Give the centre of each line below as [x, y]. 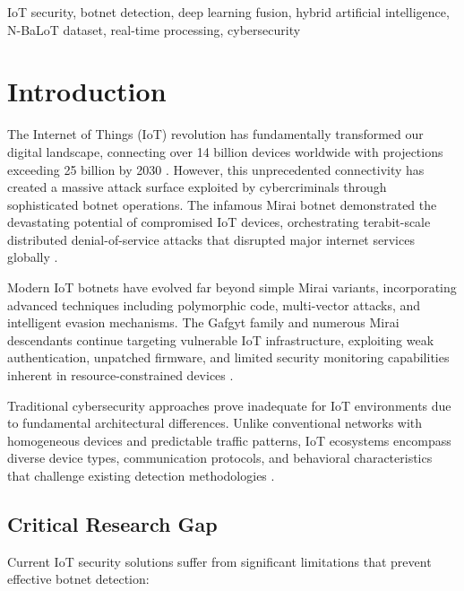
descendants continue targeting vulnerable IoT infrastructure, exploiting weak [221, 339]
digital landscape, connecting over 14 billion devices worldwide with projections [225, 151]
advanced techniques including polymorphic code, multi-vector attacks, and [214, 304]
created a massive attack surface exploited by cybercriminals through [197, 187]
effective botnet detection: [78, 579]
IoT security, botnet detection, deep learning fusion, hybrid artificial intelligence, [228, 12]
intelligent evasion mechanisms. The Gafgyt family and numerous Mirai [203, 322]
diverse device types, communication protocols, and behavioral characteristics [220, 458]
